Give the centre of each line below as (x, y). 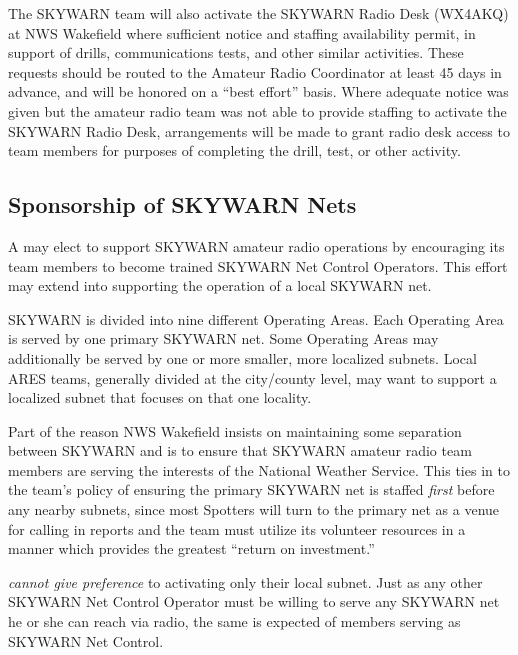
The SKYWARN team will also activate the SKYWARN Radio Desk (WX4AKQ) (258, 13)
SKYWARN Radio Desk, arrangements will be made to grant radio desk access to (259, 130)
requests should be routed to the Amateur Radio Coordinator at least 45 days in (255, 71)
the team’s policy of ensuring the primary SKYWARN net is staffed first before (251, 489)
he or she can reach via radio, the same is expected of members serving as (234, 621)
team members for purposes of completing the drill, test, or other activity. (234, 150)
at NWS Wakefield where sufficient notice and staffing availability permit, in (242, 32)
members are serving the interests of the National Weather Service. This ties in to (259, 469)
